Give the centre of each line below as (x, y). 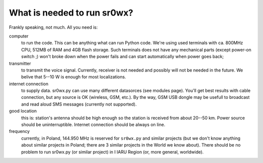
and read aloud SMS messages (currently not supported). (79, 104)
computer (19, 36)
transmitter (20, 63)
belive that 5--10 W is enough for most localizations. (74, 77)
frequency (19, 131)
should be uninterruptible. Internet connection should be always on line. (93, 125)
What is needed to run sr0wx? (71, 13)
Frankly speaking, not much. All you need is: (53, 27)
